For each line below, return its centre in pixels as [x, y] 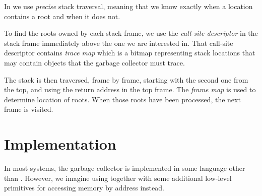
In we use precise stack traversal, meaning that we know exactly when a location [128, 6]
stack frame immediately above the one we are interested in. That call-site [119, 43]
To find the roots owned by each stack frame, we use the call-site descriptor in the [131, 33]
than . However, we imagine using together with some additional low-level [118, 178]
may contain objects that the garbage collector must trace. [94, 62]
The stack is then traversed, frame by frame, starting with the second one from [126, 79]
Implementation [60, 144]
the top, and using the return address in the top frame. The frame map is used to [130, 89]
